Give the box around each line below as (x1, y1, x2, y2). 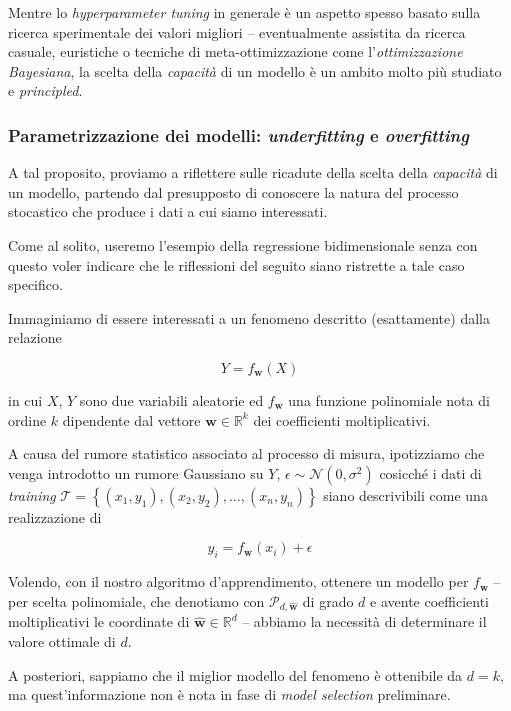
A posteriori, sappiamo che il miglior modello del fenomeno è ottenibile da (8, 664, 463, 685)
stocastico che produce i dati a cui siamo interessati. (8, 201, 328, 222)
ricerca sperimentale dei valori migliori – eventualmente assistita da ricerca (8, 21, 466, 42)
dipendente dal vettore (62, 409, 201, 430)
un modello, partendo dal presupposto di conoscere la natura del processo (8, 181, 459, 202)
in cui (8, 389, 43, 410)
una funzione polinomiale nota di (288, 389, 490, 410)
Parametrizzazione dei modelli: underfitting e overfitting (8, 122, 469, 147)
